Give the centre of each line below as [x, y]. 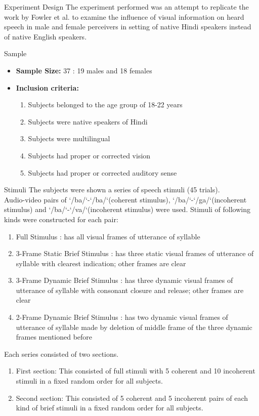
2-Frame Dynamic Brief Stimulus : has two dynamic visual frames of [122, 317]
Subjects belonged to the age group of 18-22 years [105, 105]
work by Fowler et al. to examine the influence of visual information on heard [124, 16]
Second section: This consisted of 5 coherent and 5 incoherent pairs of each [132, 398]
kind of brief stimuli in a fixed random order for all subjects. [110, 408]
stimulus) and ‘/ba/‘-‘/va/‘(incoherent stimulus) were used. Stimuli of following [127, 209]
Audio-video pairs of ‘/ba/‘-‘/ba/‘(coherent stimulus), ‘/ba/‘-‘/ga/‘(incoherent [125, 199]
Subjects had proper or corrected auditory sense [102, 172]
